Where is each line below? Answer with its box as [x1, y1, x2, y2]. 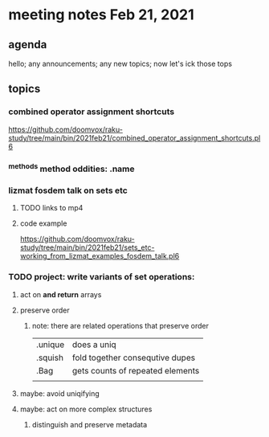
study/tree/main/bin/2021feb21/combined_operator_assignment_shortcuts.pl [8, 133, 261, 142]
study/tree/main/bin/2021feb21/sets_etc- [19, 243, 155, 252]
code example [19, 218, 67, 228]
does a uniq [71, 339, 116, 350]
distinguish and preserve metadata [31, 419, 148, 429]
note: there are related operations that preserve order [31, 321, 209, 330]
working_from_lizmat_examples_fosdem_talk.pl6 [19, 251, 180, 261]
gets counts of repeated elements [71, 365, 200, 376]
